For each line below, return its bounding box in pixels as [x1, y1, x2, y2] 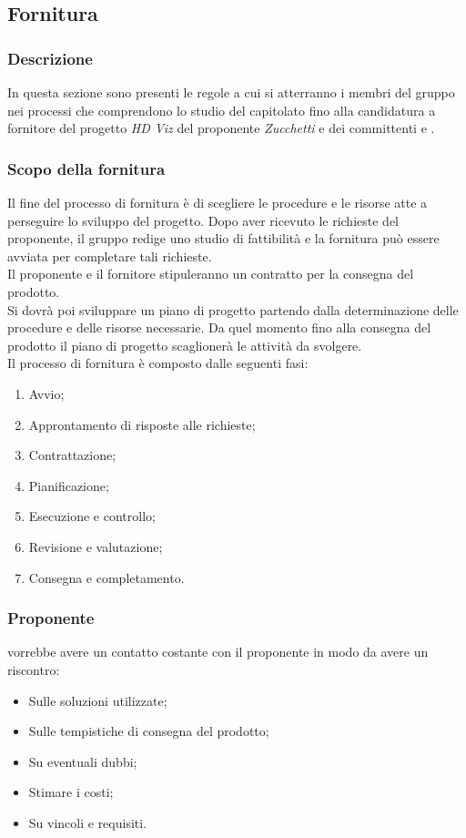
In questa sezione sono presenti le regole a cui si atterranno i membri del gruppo [7, 83, 455, 101]
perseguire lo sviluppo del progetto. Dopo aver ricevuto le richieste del [7, 210, 399, 230]
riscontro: [7, 659, 60, 679]
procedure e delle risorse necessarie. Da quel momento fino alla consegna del [7, 318, 431, 337]
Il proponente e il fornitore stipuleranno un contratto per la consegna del [7, 264, 414, 283]
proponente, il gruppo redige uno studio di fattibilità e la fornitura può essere [7, 229, 440, 248]
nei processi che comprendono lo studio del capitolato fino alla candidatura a [7, 100, 436, 119]
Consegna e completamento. [28, 567, 185, 587]
